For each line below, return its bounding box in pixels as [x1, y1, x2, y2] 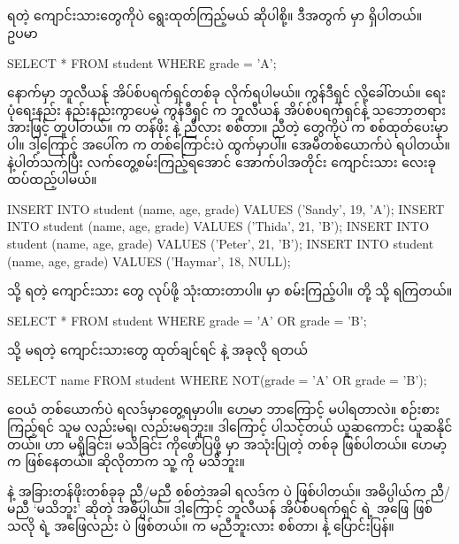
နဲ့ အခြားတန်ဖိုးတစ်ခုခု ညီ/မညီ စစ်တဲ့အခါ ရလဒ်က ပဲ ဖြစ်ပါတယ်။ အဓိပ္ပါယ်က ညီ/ [7, 481, 450, 500]
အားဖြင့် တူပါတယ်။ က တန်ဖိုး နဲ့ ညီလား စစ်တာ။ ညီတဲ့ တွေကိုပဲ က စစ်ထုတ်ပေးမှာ [7, 118, 448, 136]
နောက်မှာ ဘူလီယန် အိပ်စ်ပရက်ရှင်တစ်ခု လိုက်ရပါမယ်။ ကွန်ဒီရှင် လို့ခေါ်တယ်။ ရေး [7, 83, 446, 102]
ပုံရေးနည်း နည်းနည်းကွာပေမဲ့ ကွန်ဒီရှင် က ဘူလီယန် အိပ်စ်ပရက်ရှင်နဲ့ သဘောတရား [7, 100, 446, 119]
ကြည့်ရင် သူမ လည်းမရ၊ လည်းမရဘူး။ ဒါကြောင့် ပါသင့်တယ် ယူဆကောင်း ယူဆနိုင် [7, 418, 453, 436]
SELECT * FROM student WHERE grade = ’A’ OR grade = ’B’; [7, 310, 367, 329]
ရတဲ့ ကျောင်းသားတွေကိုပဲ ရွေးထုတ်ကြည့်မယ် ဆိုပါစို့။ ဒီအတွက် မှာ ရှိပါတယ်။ [7, 6, 423, 25]
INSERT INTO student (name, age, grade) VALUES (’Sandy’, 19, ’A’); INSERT [7, 199, 445, 218]
